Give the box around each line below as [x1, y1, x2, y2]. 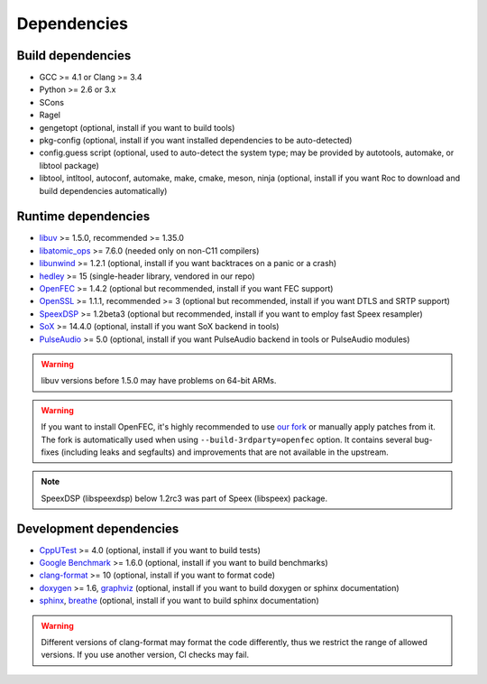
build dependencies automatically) [39, 185, 168, 196]
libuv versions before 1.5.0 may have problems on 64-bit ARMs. [41, 375, 277, 386]
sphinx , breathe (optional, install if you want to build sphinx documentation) [39, 596, 319, 606]
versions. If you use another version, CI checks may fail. [41, 650, 250, 661]
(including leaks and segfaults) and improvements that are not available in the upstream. [60, 447, 390, 458]
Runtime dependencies [16, 208, 151, 225]
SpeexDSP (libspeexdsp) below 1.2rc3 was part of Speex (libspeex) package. [41, 493, 328, 504]
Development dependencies [16, 521, 179, 536]
